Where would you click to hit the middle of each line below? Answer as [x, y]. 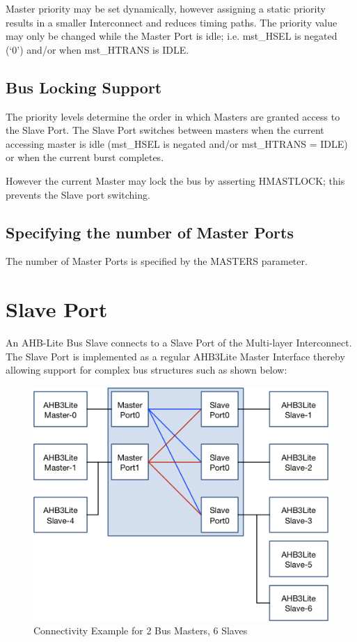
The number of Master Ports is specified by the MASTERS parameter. [157, 261]
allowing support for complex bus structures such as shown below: [146, 370]
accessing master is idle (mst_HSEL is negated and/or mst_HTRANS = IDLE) [177, 143]
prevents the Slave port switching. [78, 194]
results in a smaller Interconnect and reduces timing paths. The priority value [172, 22]
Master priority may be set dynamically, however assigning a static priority [166, 8]
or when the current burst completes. [85, 157]
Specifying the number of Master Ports [150, 232]
